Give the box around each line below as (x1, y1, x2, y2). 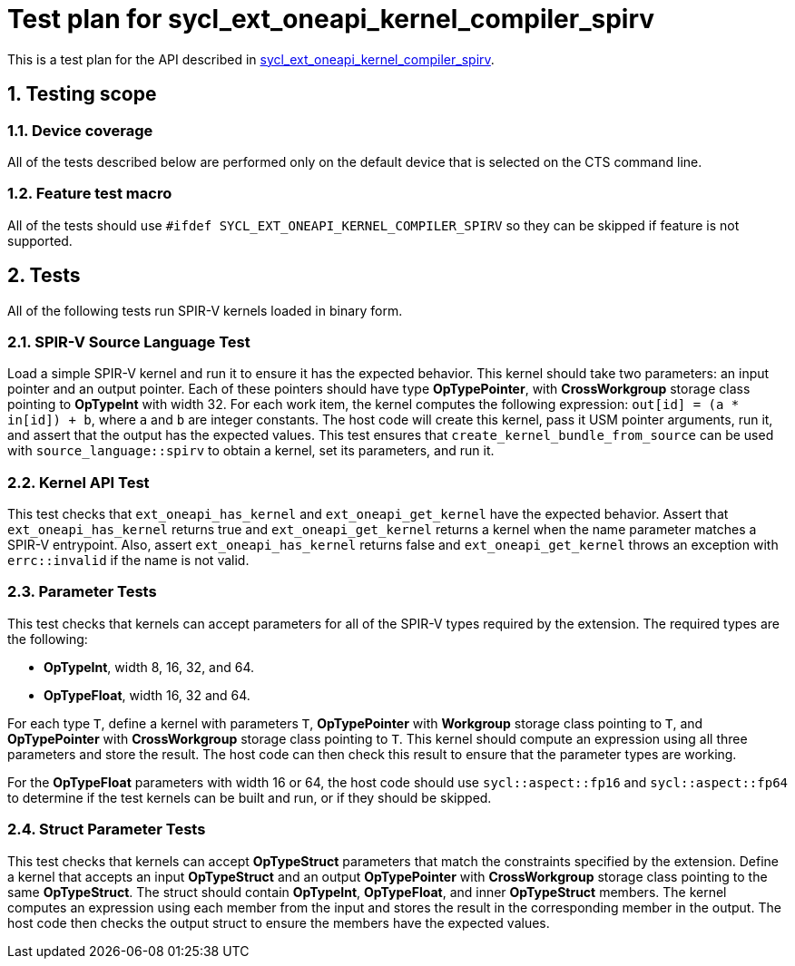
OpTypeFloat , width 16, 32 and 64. (44, 687, 250, 703)
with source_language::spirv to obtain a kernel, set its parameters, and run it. (7, 443, 495, 459)
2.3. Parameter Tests (7, 582, 157, 601)
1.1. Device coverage (7, 121, 153, 140)
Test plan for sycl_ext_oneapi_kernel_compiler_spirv (7, 4, 655, 34)
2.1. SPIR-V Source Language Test (7, 332, 250, 351)
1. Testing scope (7, 83, 157, 106)
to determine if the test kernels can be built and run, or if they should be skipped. (7, 789, 492, 805)
